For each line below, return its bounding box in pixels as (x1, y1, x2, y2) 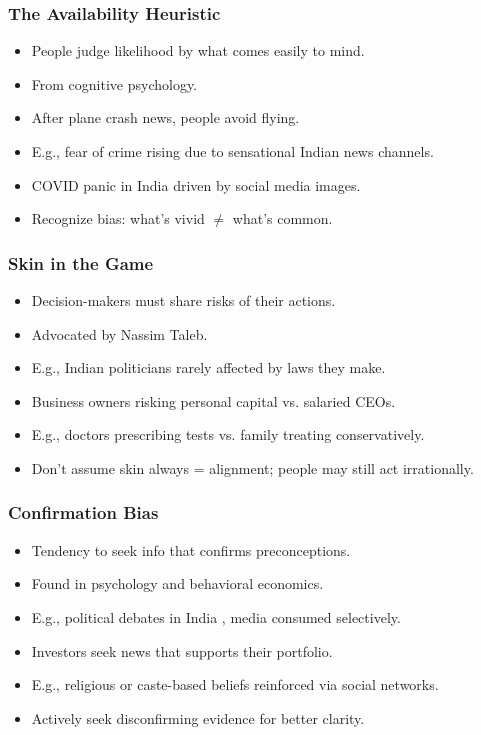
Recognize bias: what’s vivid (31, 208, 205, 229)
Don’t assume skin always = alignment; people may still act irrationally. (31, 457, 474, 478)
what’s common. (232, 208, 333, 229)
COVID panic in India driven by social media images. (31, 174, 361, 195)
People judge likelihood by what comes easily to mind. (31, 40, 365, 61)
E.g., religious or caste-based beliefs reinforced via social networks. (31, 674, 439, 695)
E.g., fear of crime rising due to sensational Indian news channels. (31, 141, 434, 161)
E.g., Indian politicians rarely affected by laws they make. (31, 357, 386, 378)
